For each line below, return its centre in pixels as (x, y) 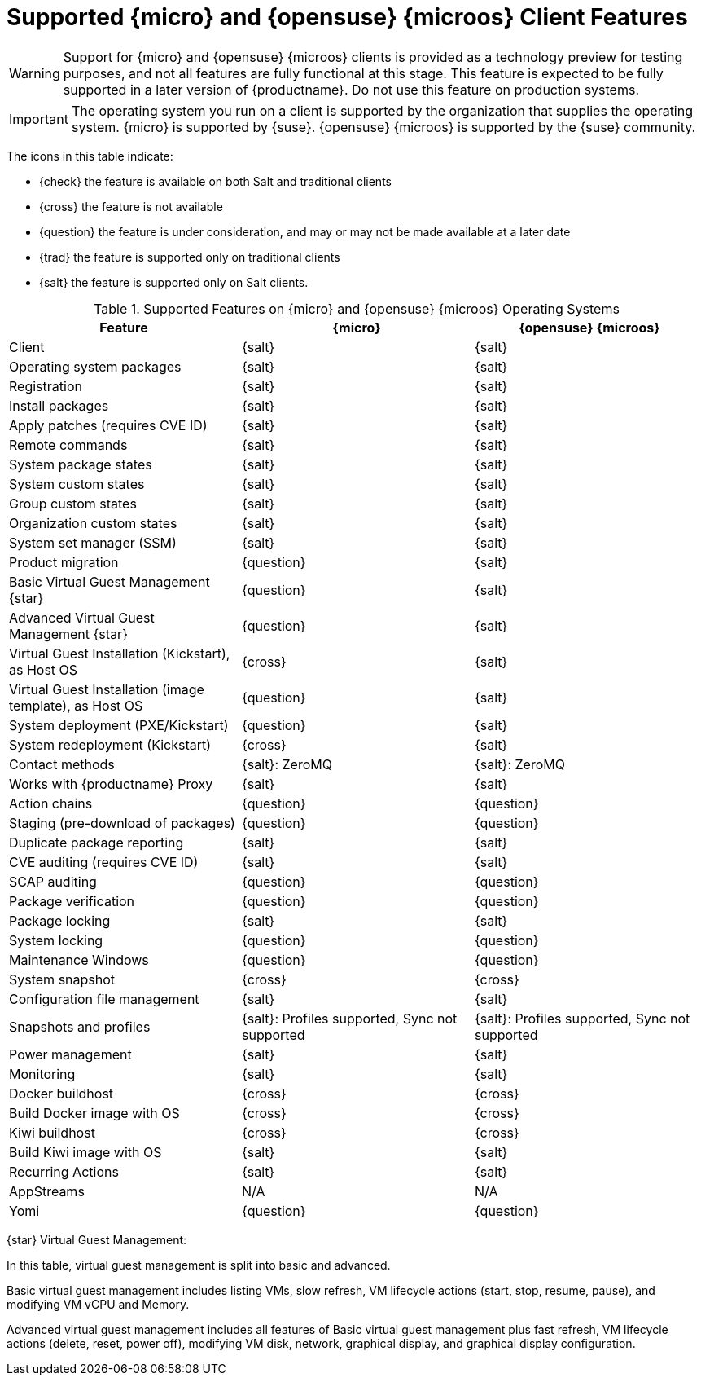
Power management (70, 1054)
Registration (46, 386)
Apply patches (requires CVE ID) (108, 425)
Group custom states (73, 503)
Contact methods (62, 764)
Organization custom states (93, 523)
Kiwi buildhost (52, 1132)
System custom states (77, 484)
